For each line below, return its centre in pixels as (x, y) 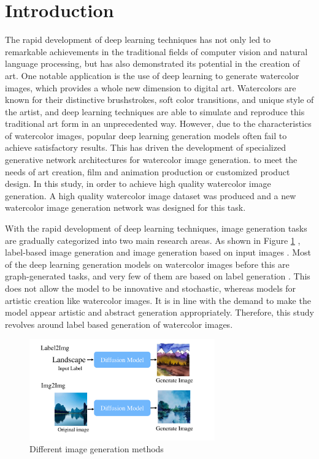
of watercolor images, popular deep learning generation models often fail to (146, 135)
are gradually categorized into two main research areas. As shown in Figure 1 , (153, 240)
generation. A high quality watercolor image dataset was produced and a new (151, 195)
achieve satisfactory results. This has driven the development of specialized (145, 147)
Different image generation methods (97, 449)
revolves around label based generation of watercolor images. (119, 324)
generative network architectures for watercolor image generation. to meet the (151, 160)
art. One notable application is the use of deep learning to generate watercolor (152, 75)
